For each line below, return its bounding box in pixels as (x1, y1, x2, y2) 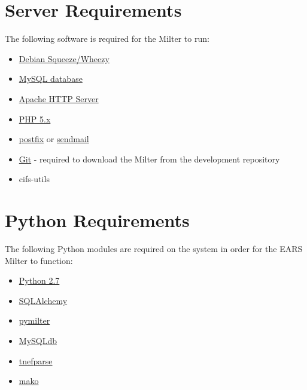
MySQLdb (19, 334, 57, 346)
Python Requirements (5, 208, 190, 232)
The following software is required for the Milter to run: (5, 32, 209, 45)
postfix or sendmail (19, 133, 89, 145)
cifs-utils (19, 173, 50, 185)
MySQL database (19, 72, 83, 85)
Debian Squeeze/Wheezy (19, 52, 110, 65)
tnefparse (19, 354, 53, 367)
